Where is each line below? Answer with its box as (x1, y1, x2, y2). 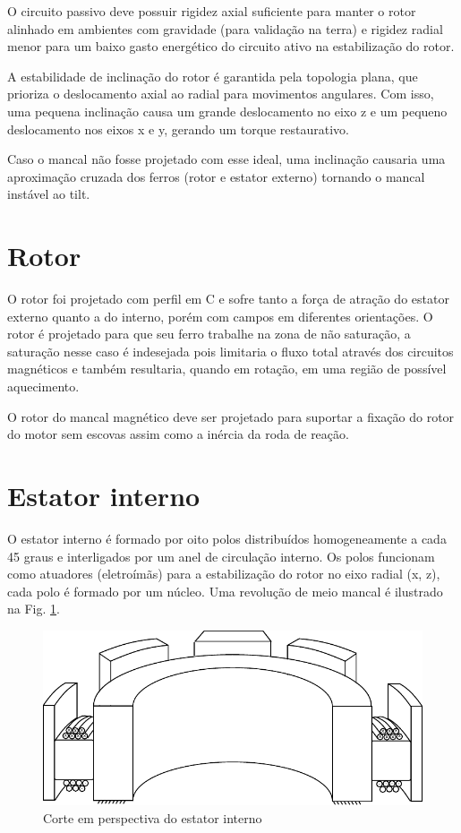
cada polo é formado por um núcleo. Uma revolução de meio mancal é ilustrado (7, 581, 443, 600)
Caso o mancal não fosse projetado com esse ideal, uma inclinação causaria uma (7, 150, 446, 168)
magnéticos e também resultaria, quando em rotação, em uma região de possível (7, 359, 447, 378)
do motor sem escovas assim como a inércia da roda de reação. (7, 425, 349, 443)
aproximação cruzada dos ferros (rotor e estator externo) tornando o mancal (7, 167, 425, 185)
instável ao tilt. (7, 185, 90, 203)
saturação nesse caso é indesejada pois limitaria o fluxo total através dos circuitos (7, 341, 454, 360)
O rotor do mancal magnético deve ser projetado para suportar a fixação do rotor (7, 407, 455, 425)
